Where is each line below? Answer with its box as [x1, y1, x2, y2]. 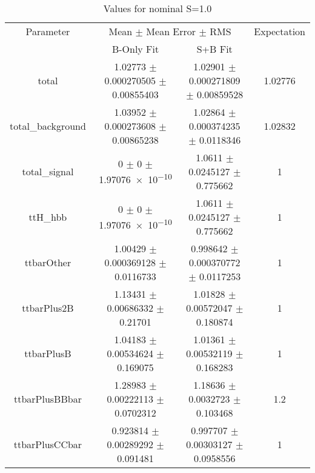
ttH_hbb [28, 210, 67, 224]
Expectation [254, 24, 305, 38]
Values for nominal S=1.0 [103, 1, 212, 15]
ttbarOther [24, 255, 71, 269]
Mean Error [146, 24, 196, 38]
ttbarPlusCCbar [13, 437, 82, 451]
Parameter [25, 24, 70, 38]
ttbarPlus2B [22, 301, 74, 315]
